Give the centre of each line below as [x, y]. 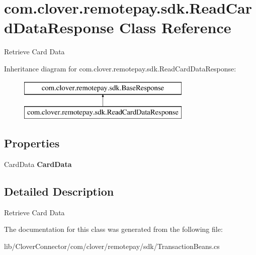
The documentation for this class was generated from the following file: [113, 229]
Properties [32, 143]
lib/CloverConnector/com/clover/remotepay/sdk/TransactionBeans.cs [112, 246]
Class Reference [175, 27]
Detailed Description [59, 191]
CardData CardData [38, 164]
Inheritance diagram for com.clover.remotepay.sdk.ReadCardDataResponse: [120, 68]
